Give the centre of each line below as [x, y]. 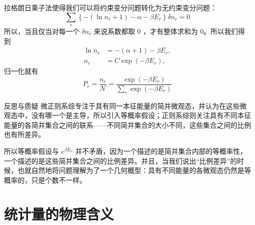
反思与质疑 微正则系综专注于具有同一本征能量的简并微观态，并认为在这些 [122, 105]
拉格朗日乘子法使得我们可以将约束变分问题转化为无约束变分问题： [110, 7]
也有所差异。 [25, 134]
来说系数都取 [115, 31]
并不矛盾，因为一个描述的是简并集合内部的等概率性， [161, 151]
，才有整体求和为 [170, 31]
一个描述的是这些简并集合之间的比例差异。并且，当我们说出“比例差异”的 [121, 160]
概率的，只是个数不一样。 [45, 180]
